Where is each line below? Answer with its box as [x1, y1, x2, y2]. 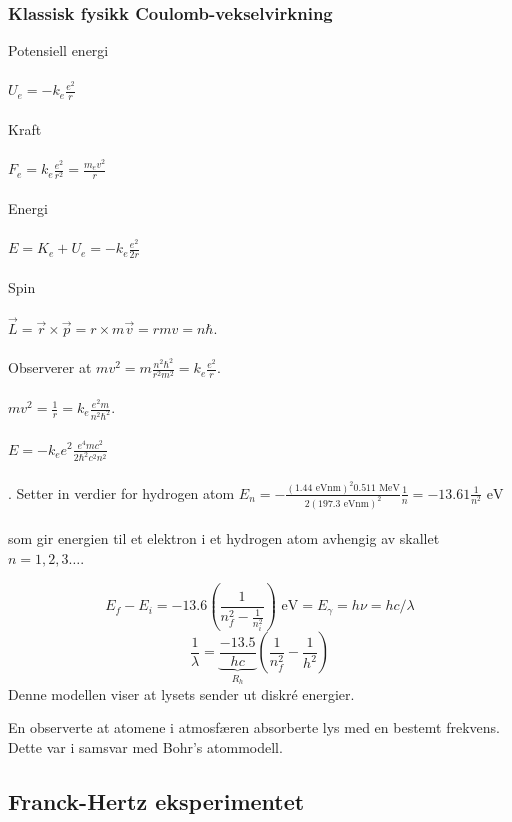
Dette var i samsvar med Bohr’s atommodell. [8, 736, 283, 757]
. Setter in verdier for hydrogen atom [8, 482, 235, 503]
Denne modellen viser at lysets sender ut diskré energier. [8, 683, 355, 704]
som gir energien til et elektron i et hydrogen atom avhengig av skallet [8, 528, 440, 549]
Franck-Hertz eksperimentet [8, 785, 305, 816]
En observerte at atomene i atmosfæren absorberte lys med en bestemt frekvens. [8, 717, 501, 738]
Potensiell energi [8, 40, 109, 61]
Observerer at [8, 357, 92, 378]
